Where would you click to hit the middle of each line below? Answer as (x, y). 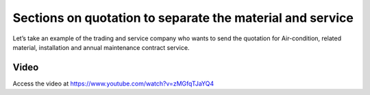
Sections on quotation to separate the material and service (183, 18)
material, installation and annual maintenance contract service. (101, 47)
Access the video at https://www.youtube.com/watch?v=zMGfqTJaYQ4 (113, 83)
